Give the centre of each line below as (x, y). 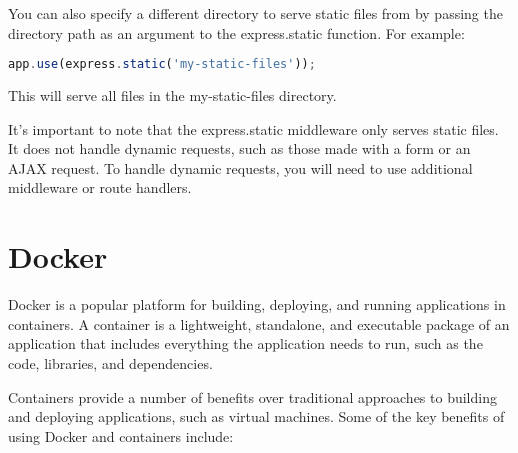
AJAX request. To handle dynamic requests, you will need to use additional (240, 167)
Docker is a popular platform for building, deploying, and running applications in (257, 304)
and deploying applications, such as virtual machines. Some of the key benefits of (256, 416)
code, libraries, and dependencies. (110, 362)
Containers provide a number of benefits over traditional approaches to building (252, 396)
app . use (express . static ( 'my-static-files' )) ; (162, 64)
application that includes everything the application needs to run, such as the (245, 343)
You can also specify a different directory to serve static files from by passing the (255, 13)
